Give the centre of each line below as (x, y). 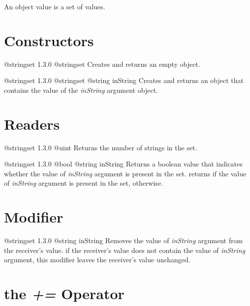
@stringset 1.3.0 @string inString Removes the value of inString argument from (124, 240)
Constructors (49, 40)
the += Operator (64, 294)
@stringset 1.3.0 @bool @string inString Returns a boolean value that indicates (124, 164)
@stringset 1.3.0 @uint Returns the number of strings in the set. (101, 147)
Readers (32, 124)
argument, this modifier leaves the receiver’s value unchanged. (97, 260)
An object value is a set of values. (55, 6)
